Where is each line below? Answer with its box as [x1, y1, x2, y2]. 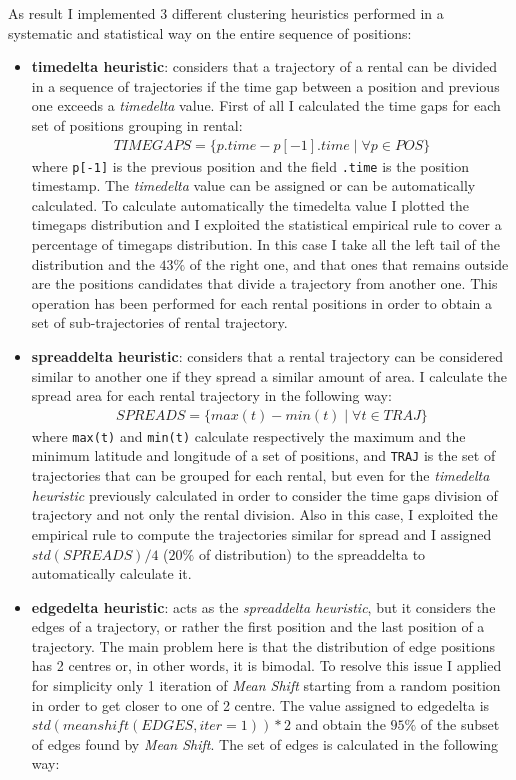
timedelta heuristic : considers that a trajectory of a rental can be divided [31, 56, 497, 77]
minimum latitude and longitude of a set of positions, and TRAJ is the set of [31, 445, 496, 466]
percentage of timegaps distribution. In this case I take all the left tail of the [31, 234, 500, 255]
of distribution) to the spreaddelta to [198, 543, 426, 564]
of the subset [420, 714, 500, 735]
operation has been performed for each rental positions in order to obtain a [31, 292, 493, 313]
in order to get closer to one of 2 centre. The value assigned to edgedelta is [31, 694, 490, 715]
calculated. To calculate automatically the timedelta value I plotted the [31, 194, 469, 215]
